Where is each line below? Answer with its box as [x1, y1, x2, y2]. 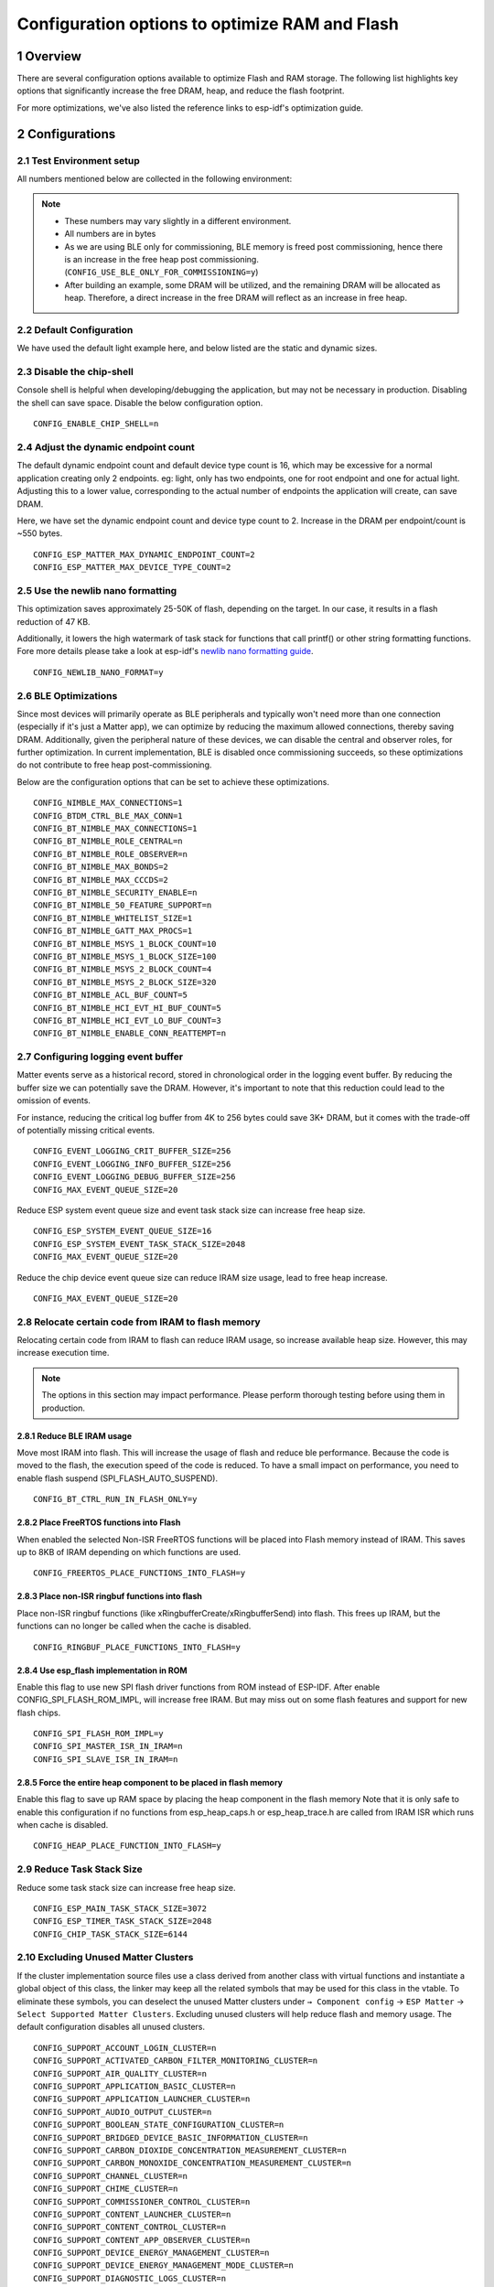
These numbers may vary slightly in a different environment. [64, 215, 292, 226]
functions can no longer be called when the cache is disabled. [16, 1620, 252, 1632]
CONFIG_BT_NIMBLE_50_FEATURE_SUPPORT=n [33, 900, 212, 910]
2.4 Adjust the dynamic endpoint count [16, 440, 196, 453]
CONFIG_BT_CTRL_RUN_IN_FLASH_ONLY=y [33, 1494, 198, 1505]
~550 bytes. [16, 528, 63, 539]
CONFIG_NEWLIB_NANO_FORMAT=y [33, 667, 164, 677]
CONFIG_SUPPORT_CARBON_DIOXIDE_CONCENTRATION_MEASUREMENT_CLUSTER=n [33, 2145, 347, 2155]
